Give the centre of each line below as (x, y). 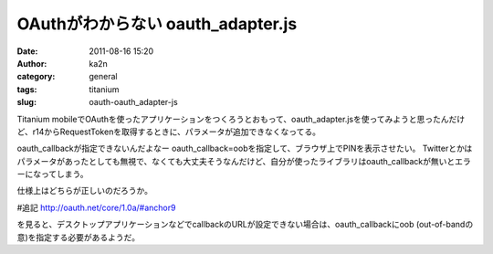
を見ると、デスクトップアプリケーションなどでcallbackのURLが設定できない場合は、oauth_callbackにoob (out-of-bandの (245, 225)
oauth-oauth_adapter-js (133, 102)
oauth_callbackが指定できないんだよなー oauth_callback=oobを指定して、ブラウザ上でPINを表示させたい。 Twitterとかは (245, 148)
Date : (27, 51)
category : (36, 77)
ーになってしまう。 (52, 175)
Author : (32, 63)
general (103, 77)
